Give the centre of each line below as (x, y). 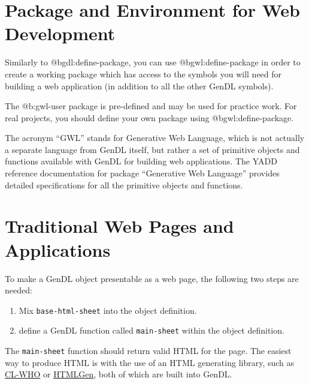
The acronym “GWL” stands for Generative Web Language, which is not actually (155, 138)
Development (60, 33)
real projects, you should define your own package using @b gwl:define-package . (149, 117)
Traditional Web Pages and (119, 226)
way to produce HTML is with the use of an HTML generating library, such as (150, 362)
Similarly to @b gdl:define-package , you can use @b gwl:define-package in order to (153, 62)
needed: (19, 290)
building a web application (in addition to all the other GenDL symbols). (139, 85)
